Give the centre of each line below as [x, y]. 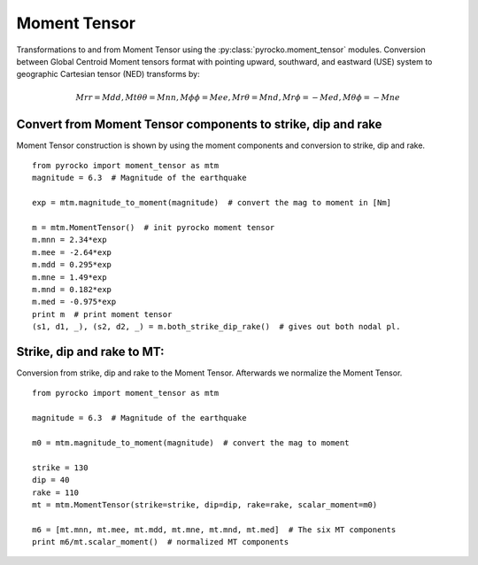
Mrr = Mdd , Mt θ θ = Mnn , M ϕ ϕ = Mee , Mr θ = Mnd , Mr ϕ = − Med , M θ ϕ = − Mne [238, 97]
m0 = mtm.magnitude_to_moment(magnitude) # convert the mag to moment [191, 442]
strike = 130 [60, 468]
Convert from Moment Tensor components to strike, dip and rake [199, 124]
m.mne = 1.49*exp [69, 277]
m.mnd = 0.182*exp [72, 289]
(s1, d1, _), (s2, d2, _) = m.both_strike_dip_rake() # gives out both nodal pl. [216, 327]
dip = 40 [51, 480]
